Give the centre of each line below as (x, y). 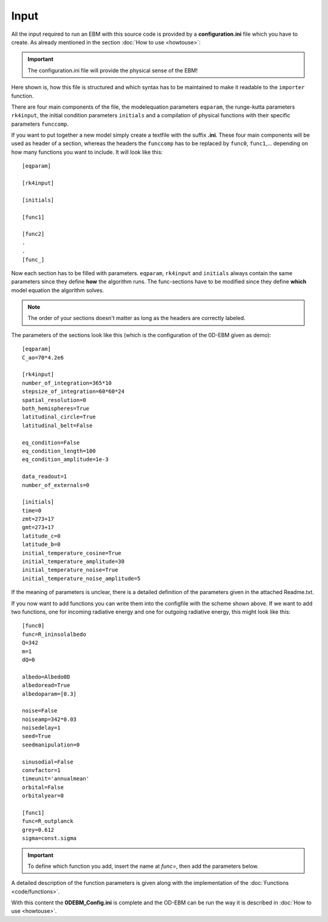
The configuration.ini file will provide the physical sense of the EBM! (113, 70)
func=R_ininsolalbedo (54, 634)
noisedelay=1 (41, 728)
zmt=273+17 (38, 519)
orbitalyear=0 (43, 796)
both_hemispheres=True (56, 408)
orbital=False (43, 787)
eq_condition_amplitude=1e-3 (65, 459)
